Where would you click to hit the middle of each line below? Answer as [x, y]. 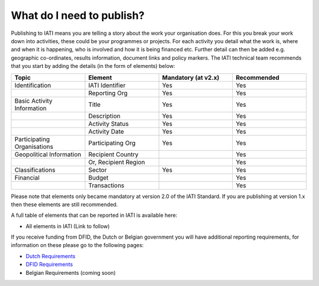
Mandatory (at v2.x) [191, 77]
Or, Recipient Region [117, 162]
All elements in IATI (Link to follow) [68, 226]
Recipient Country [113, 154]
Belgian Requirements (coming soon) [71, 272]
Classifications [35, 170]
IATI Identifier [107, 85]
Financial [27, 177]
